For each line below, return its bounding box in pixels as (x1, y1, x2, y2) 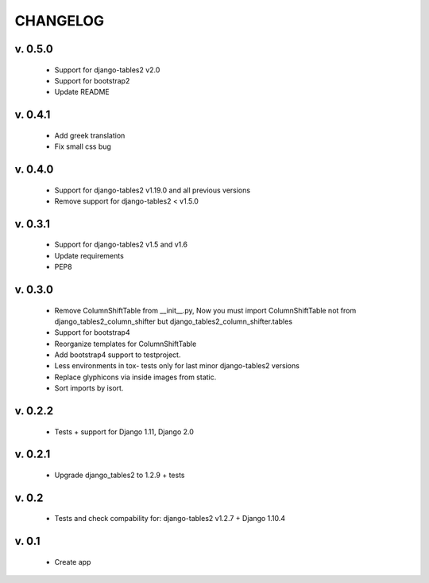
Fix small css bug (54, 142, 111, 151)
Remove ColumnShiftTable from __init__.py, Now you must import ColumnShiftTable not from (54, 305, 357, 315)
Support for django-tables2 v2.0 (54, 64, 160, 75)
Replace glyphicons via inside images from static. (54, 372, 217, 382)
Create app (54, 557, 91, 566)
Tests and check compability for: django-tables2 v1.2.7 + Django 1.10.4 (54, 514, 286, 523)
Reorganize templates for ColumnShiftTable (54, 339, 197, 348)
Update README (54, 87, 110, 97)
